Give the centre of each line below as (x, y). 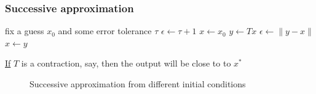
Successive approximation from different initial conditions (138, 84)
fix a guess (25, 31)
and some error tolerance (105, 31)
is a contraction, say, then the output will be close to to (126, 63)
